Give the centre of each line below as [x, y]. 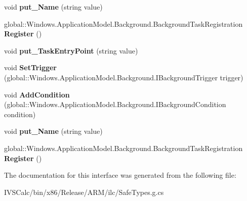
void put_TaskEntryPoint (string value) [71, 50]
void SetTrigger [30, 67]
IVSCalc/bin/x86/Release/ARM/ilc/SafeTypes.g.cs [84, 192]
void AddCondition [37, 94]
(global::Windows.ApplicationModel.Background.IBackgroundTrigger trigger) [124, 77]
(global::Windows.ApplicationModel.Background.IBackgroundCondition [115, 104]
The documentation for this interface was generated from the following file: [120, 175]
